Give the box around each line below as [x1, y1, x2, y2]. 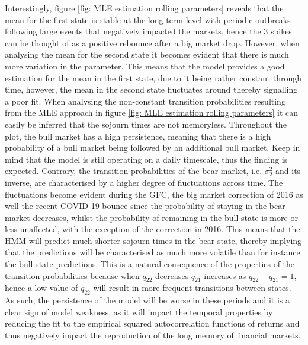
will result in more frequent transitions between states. [93, 281, 291, 294]
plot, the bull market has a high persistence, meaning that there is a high [5, 129, 271, 142]
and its [275, 164, 301, 177]
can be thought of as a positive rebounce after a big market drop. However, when [5, 36, 300, 49]
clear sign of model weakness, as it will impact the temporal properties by [5, 305, 273, 318]
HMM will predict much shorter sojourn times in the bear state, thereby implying [5, 234, 302, 246]
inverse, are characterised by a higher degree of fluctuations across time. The [5, 176, 283, 188]
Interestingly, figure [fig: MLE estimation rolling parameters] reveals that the [5, 2, 284, 14]
